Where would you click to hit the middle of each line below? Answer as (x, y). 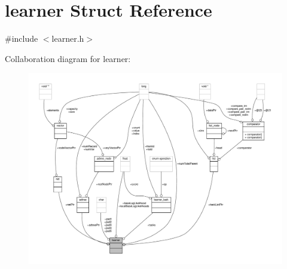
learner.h (68, 38)
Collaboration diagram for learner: (68, 58)
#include (22, 38)
